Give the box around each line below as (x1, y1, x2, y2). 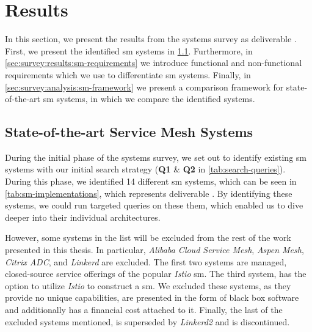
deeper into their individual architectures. (5, 210, 161, 223)
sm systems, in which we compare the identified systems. (43, 92, 255, 105)
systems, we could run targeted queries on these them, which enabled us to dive (5, 199, 303, 212)
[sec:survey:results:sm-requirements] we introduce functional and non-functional (5, 56, 302, 69)
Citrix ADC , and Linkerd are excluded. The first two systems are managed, (5, 255, 287, 268)
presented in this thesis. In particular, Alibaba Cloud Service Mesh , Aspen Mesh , (5, 243, 304, 256)
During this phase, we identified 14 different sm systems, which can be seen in (5, 175, 297, 188)
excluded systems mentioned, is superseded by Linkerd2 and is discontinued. (5, 315, 290, 328)
